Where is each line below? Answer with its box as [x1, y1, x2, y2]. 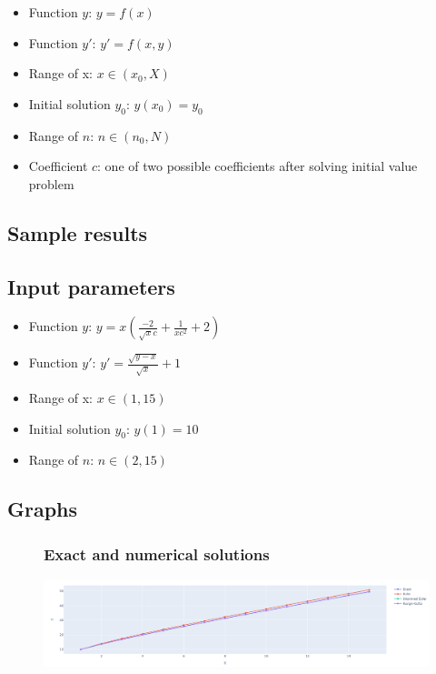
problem [28, 174, 74, 193]
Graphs [7, 495, 78, 523]
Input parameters [7, 272, 175, 300]
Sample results [7, 218, 148, 246]
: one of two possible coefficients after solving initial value [97, 156, 418, 176]
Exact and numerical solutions [44, 542, 270, 565]
